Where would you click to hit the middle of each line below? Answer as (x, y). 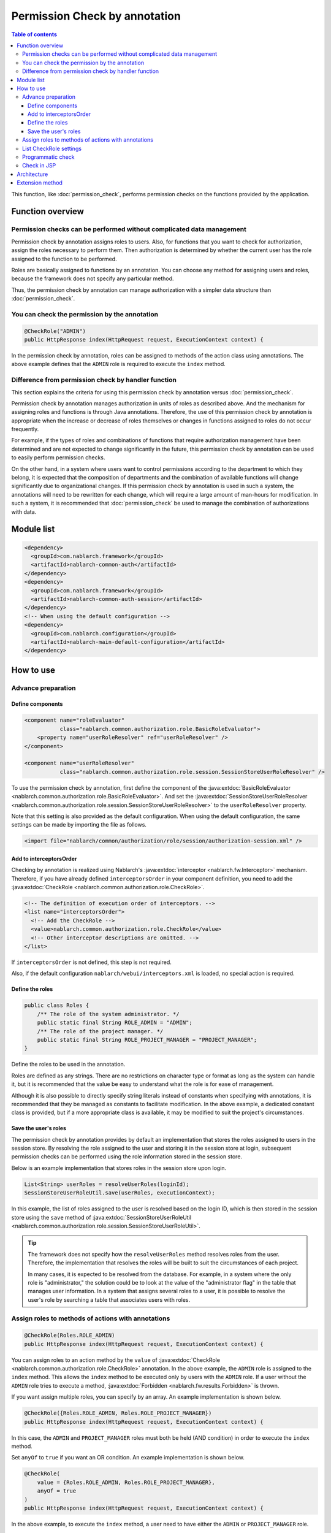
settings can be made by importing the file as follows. (79, 825)
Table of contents (34, 34)
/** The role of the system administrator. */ (108, 1014)
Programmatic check (48, 157)
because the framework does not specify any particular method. (93, 278)
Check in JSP (39, 166)
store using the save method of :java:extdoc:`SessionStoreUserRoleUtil (101, 1217)
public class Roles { (57, 1005)
